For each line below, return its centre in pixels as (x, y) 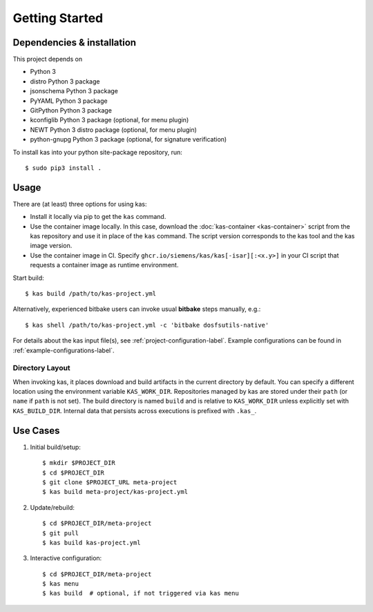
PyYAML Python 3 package (69, 101)
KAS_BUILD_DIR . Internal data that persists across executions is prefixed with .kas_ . (135, 410)
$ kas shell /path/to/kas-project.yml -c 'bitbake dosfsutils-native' (147, 325)
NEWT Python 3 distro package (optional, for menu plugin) (113, 130)
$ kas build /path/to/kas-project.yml (91, 294)
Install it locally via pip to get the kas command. (98, 217)
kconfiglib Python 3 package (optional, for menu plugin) (109, 120)
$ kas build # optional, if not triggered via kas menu (141, 593)
